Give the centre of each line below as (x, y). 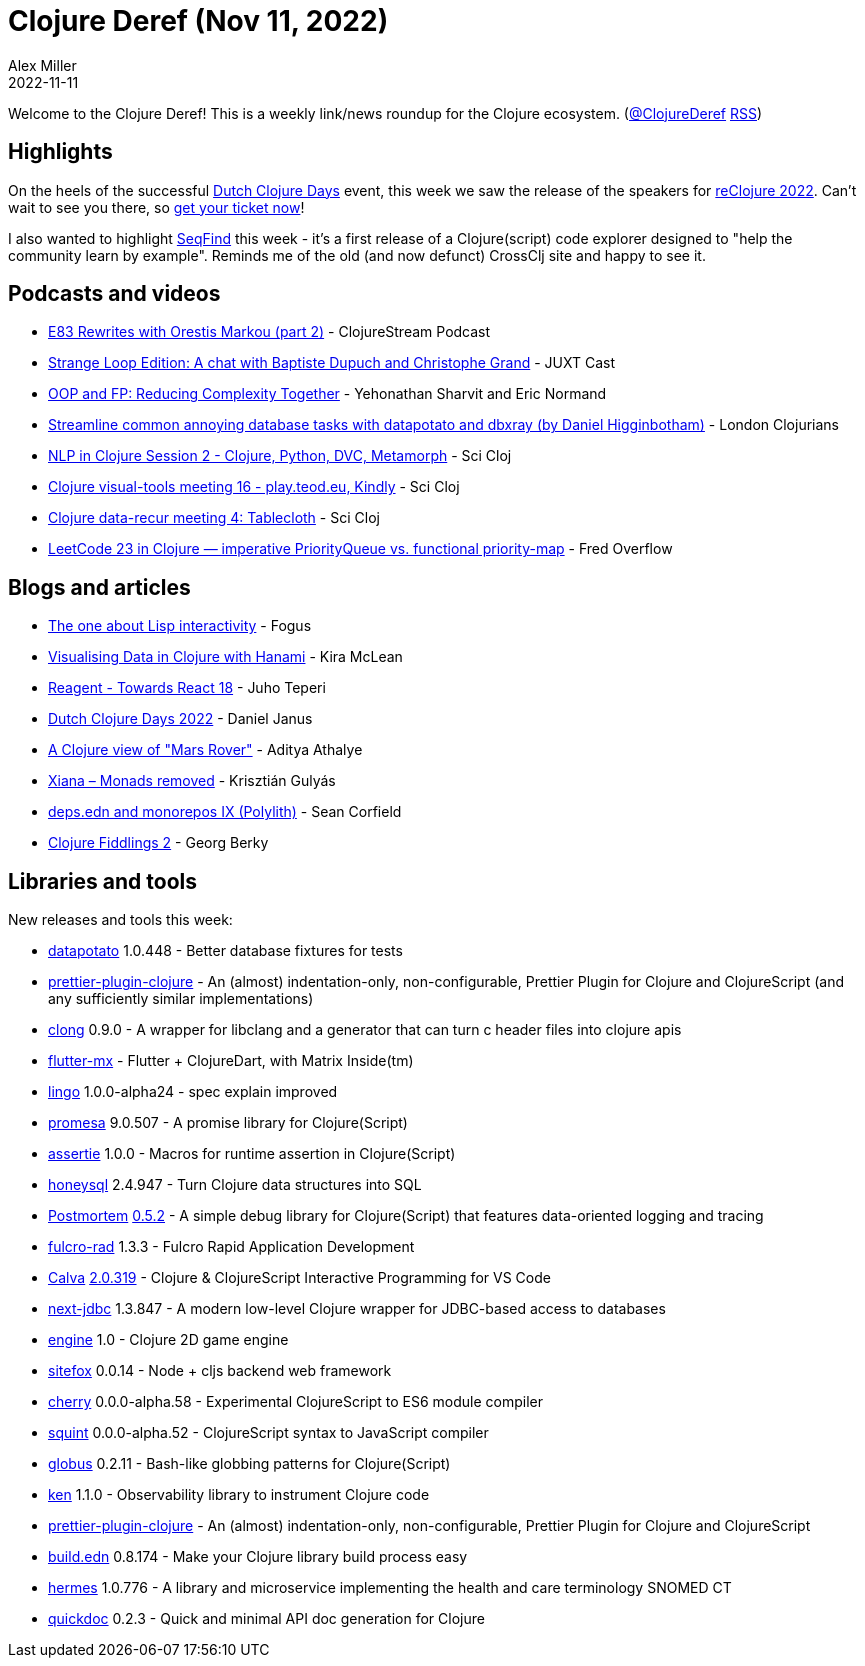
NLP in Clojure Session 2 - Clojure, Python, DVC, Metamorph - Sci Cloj (280, 456)
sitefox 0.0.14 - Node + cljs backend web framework (220, 1371)
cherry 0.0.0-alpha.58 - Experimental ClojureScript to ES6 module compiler (296, 1402)
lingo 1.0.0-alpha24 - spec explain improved (193, 1092)
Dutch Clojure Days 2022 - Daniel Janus (180, 719)
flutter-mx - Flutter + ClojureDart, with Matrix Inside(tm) (231, 1061)
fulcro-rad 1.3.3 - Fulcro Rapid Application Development (231, 1247)
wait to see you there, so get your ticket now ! (156, 207)
